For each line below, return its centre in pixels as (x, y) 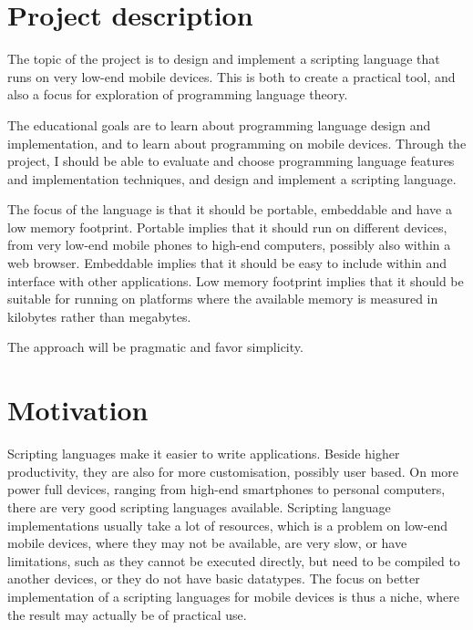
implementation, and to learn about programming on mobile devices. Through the (237, 143)
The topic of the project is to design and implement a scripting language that (224, 59)
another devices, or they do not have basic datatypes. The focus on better (214, 578)
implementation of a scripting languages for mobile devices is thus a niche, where (233, 596)
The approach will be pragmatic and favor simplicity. (155, 347)
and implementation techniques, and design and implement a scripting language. (232, 178)
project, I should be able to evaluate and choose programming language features (231, 161)
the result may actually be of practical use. (127, 614)
